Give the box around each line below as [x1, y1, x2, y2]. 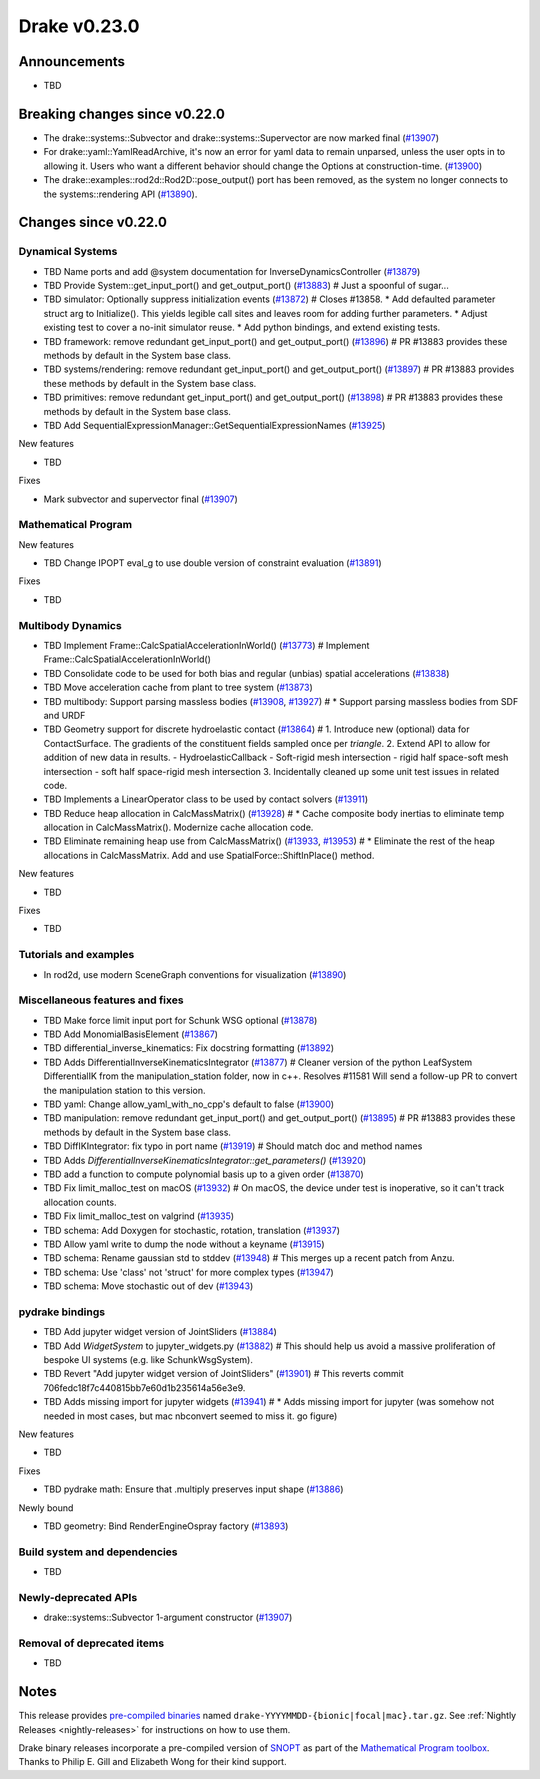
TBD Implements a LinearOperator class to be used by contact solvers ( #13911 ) [43, 793, 369, 805]
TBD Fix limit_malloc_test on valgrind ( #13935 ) [43, 1210, 235, 1222]
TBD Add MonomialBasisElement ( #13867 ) [43, 1028, 219, 1040]
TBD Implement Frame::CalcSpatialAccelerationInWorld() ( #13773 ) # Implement [43, 640, 370, 651]
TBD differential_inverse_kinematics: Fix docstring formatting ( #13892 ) [43, 1042, 335, 1054]
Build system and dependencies [18, 1545, 178, 1559]
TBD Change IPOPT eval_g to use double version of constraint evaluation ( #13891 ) [43, 557, 382, 569]
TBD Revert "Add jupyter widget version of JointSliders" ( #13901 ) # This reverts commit [43, 1368, 404, 1380]
